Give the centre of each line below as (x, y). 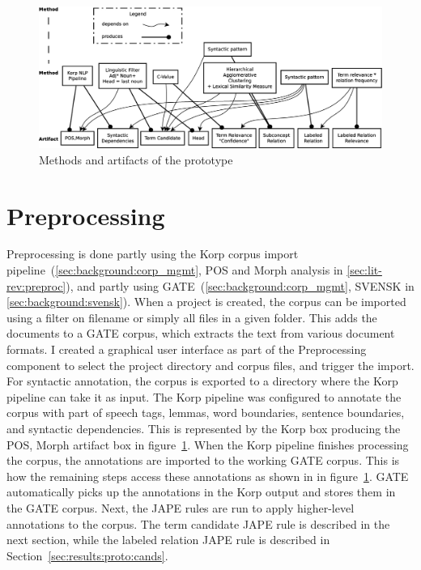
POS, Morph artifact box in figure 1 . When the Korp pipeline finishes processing (208, 444)
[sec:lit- (364, 270)
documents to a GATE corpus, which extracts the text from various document (201, 333)
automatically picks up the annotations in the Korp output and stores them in (201, 492)
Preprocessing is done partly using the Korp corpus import (153, 254)
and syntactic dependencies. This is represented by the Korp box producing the (204, 428)
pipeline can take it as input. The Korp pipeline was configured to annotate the (204, 396)
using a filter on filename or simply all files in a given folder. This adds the (192, 317)
